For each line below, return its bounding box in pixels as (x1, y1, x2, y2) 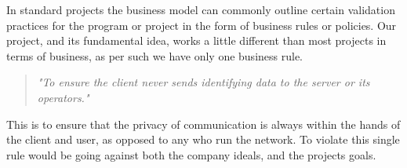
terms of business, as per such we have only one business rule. (6, 47, 303, 64)
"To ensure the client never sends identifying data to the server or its (37, 74, 370, 90)
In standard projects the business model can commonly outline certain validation (6, 2, 395, 17)
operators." (37, 89, 89, 105)
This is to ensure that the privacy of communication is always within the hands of (6, 115, 401, 132)
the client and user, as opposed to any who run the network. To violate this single (6, 131, 400, 148)
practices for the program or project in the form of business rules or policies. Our (6, 16, 397, 33)
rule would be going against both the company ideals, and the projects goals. (6, 146, 376, 163)
